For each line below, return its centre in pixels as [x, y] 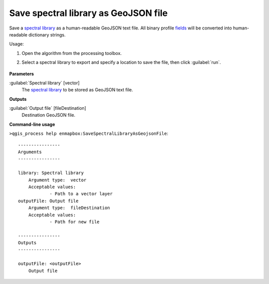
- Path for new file [74, 222]
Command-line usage [32, 124]
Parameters [22, 74]
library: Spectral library [51, 173]
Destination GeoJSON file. [49, 115]
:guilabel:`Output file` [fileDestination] [48, 108]
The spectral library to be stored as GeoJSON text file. [77, 90]
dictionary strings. [47, 34]
